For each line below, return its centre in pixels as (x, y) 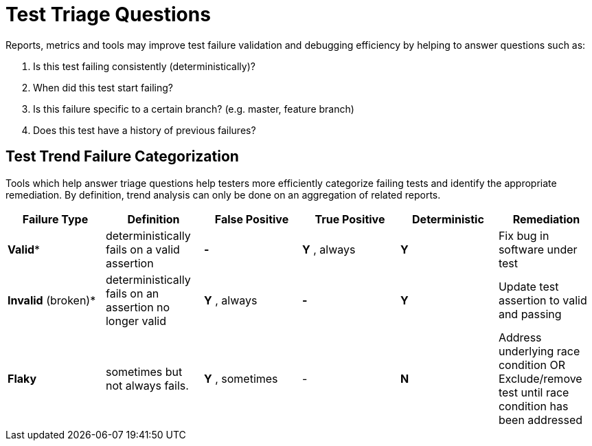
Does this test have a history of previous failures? (145, 130)
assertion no (138, 307)
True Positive (350, 219)
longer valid (136, 321)
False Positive (252, 219)
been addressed (540, 420)
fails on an (132, 293)
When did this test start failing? (103, 87)
